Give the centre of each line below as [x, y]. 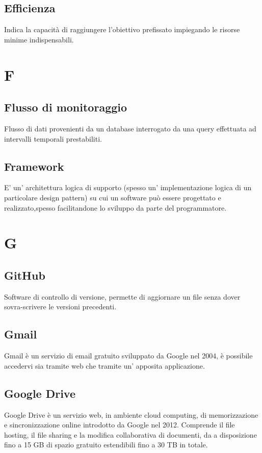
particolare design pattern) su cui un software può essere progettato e [113, 197]
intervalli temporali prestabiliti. [53, 138]
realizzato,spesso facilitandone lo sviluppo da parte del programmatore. [115, 207]
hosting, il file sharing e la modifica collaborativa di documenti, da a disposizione [130, 434]
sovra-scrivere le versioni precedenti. [60, 307]
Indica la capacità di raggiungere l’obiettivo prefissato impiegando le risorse [122, 29]
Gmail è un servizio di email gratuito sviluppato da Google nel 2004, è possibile [128, 356]
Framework [34, 166]
